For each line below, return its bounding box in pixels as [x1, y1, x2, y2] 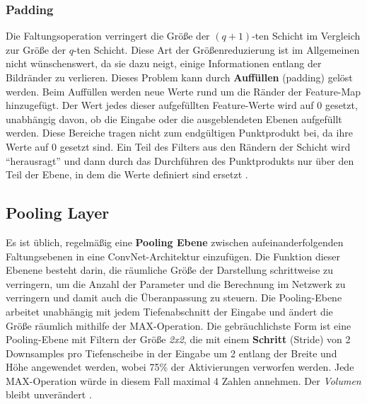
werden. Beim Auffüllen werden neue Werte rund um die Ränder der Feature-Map [6, 83, 361, 98]
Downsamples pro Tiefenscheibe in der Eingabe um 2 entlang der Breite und [6, 345, 337, 360]
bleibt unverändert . [6, 387, 92, 402]
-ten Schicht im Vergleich [252, 28, 361, 43]
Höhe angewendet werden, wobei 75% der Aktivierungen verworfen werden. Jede [6, 359, 354, 374]
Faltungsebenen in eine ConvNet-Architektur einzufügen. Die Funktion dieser [6, 248, 341, 263]
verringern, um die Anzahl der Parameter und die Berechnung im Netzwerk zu [6, 276, 346, 291]
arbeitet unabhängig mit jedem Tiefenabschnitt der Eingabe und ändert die [6, 304, 333, 318]
